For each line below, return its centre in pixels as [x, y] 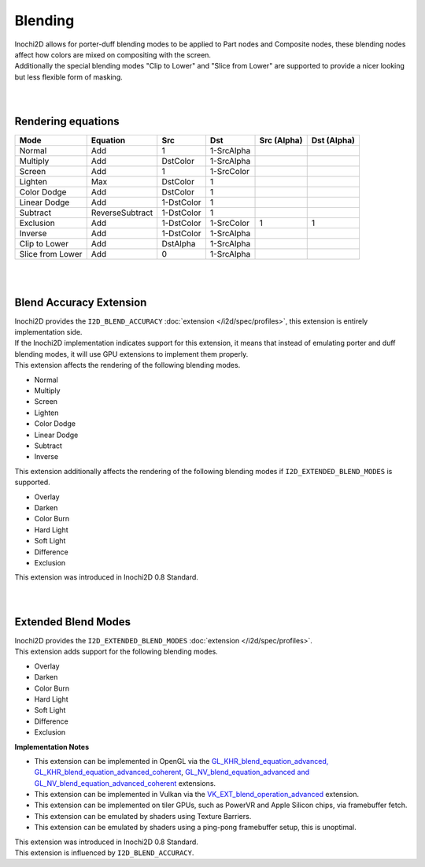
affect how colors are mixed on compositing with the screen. [113, 54]
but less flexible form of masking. [69, 77]
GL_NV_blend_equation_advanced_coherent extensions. [125, 783]
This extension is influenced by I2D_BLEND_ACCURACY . [104, 853]
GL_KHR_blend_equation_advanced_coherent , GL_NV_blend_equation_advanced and [172, 773]
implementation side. [48, 332]
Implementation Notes [52, 747]
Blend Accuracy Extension [81, 302]
